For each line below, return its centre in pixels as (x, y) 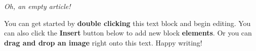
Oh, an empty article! (37, 6)
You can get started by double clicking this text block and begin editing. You (127, 23)
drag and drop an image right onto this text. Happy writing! (103, 42)
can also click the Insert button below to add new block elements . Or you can (128, 33)
